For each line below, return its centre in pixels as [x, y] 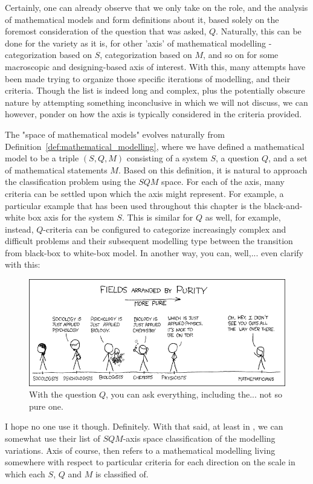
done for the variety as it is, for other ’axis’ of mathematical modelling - [138, 43]
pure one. [46, 406]
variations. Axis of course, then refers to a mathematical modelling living [140, 450]
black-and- [283, 205]
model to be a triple [42, 158]
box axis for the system [71, 217]
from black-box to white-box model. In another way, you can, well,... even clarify [154, 252]
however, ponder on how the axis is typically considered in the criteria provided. [153, 114]
